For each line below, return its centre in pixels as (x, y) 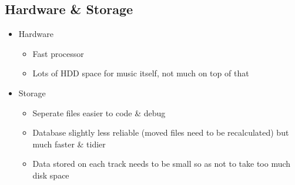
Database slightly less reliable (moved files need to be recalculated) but (161, 132)
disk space (51, 175)
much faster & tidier (69, 144)
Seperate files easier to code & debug (99, 112)
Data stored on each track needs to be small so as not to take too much (162, 164)
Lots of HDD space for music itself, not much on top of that (141, 73)
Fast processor (58, 53)
